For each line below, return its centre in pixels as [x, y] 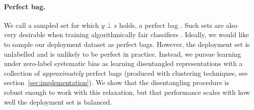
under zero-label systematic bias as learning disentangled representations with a [123, 63]
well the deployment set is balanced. [58, 101]
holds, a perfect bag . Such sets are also [178, 25]
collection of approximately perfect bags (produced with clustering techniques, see [126, 73]
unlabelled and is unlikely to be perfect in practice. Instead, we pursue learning [123, 54]
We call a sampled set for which [52, 25]
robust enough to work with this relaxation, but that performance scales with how [127, 92]
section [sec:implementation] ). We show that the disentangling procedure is [116, 82]
